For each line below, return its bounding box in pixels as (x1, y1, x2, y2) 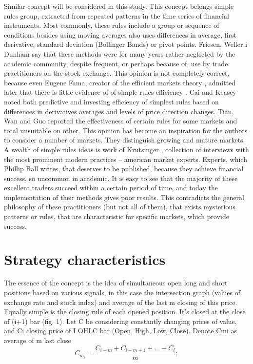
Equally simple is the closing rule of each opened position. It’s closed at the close (4, 306, 246, 317)
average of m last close (4, 335, 71, 345)
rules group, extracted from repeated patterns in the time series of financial (4, 10, 229, 20)
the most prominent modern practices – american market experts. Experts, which (4, 154, 247, 164)
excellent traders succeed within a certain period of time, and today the (4, 182, 218, 193)
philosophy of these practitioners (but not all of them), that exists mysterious (4, 202, 235, 212)
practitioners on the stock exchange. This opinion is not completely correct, (4, 68, 230, 78)
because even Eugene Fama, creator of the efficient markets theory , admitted (4, 77, 236, 87)
